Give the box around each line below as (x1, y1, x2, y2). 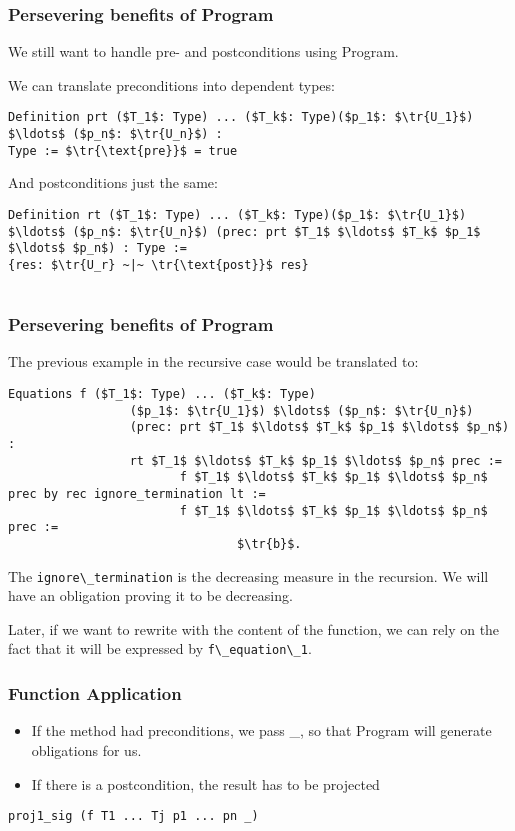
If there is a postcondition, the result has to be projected (31, 773, 380, 794)
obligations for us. (31, 739, 142, 760)
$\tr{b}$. (237, 536, 302, 551)
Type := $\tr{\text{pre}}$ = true (8, 143, 238, 158)
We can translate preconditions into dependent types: (8, 74, 335, 95)
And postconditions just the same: (8, 172, 218, 193)
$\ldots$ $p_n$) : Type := (8, 241, 187, 256)
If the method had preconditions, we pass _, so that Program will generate (31, 720, 492, 741)
